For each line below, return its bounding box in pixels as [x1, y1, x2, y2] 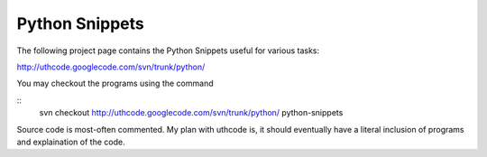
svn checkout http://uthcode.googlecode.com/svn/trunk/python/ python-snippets [39, 107, 344, 118]
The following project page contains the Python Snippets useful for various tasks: [16, 45, 320, 56]
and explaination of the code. [16, 136, 125, 147]
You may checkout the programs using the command [16, 78, 214, 89]
